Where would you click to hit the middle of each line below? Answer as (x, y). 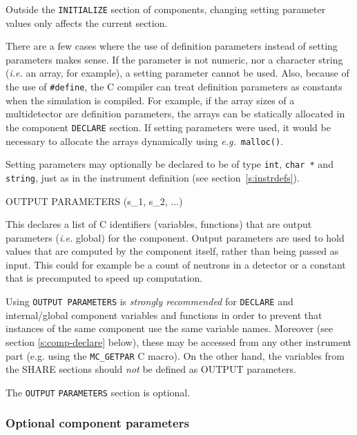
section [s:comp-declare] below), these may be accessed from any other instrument (179, 341)
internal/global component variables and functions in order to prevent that (164, 315)
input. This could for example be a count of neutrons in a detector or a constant (176, 264)
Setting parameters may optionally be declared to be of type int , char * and (170, 164)
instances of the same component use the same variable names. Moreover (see (170, 328)
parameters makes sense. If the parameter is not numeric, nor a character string (174, 59)
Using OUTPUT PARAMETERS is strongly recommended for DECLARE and (149, 301)
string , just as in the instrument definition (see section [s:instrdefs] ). (153, 177)
